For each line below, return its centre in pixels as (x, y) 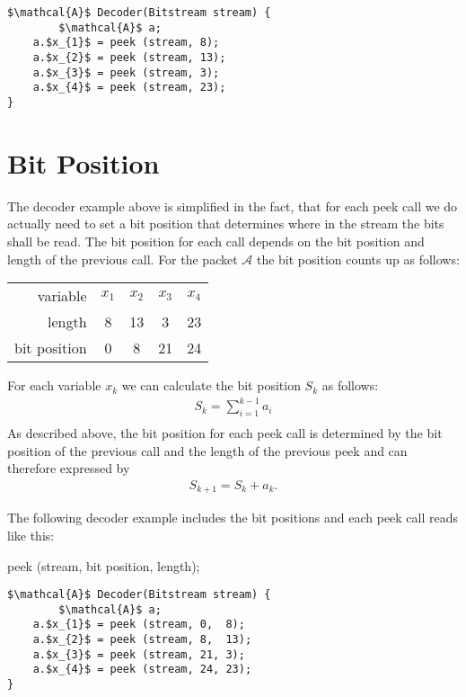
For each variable (54, 385)
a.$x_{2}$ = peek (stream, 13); (129, 57)
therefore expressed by (69, 468)
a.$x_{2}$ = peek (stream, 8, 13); (142, 640)
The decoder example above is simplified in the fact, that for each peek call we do (233, 206)
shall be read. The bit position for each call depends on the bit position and (216, 241)
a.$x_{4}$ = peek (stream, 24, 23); (142, 670)
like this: (31, 535)
